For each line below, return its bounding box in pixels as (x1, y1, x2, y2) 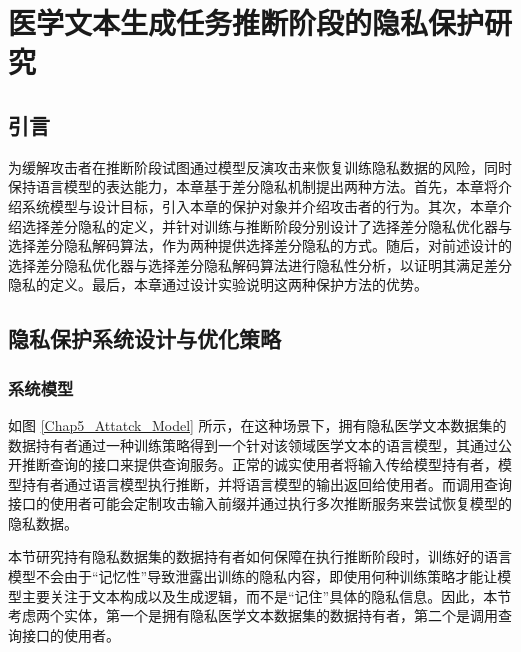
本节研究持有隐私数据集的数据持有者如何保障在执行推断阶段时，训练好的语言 (8, 546, 512, 567)
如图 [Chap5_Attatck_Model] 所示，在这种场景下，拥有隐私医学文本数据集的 (8, 414, 507, 435)
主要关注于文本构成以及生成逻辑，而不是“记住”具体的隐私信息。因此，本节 (21, 585, 512, 606)
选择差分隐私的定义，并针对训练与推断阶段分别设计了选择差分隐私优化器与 (21, 215, 512, 236)
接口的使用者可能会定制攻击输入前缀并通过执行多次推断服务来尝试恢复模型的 (8, 493, 512, 514)
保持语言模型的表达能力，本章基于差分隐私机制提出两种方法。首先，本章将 (8, 176, 498, 197)
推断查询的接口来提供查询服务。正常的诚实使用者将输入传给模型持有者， (21, 454, 498, 475)
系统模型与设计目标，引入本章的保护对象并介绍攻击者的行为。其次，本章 (21, 195, 498, 216)
